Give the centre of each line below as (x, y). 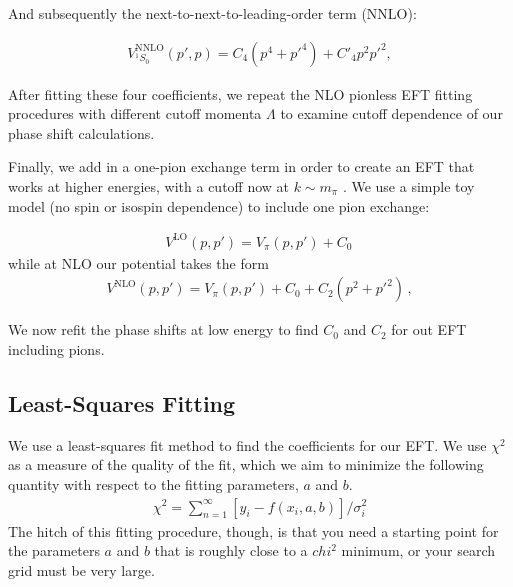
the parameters (54, 550)
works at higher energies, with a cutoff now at (149, 186)
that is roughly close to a (231, 550)
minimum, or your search (418, 550)
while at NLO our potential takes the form (138, 262)
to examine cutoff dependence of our (391, 113)
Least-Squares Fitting (122, 402)
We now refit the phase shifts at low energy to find (163, 329)
